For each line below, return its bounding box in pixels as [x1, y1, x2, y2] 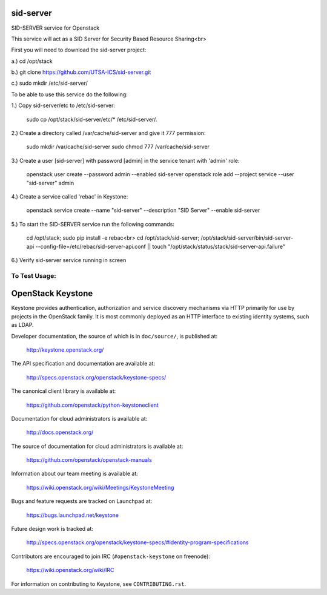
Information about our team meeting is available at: [11, 470, 139, 478]
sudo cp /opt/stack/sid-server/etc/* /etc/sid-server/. [26, 116, 157, 123]
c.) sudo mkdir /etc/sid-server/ [11, 79, 88, 87]
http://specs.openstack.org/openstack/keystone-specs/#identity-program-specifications [26, 539, 249, 546]
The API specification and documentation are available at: [11, 360, 156, 367]
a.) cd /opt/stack [11, 58, 53, 65]
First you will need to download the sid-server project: [11, 46, 147, 54]
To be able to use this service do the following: [11, 91, 128, 98]
